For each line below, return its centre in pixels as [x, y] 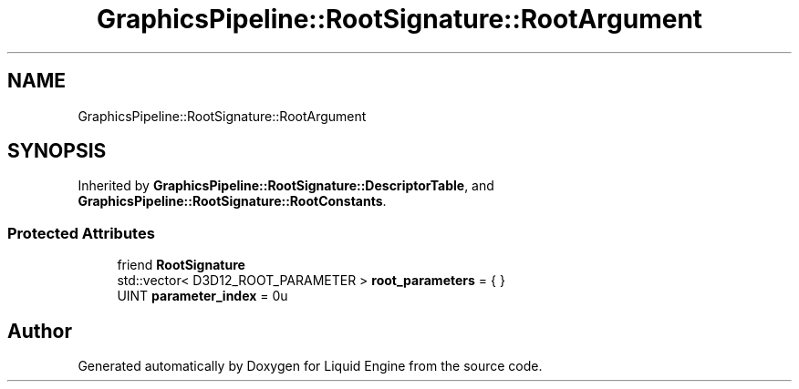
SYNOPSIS [57, 151]
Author [40, 331]
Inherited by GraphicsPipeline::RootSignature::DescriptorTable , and [286, 186]
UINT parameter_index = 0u [202, 296]
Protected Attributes [81, 233]
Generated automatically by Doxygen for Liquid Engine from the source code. [310, 366]
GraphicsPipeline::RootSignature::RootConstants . [232, 201]
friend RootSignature [181, 265]
